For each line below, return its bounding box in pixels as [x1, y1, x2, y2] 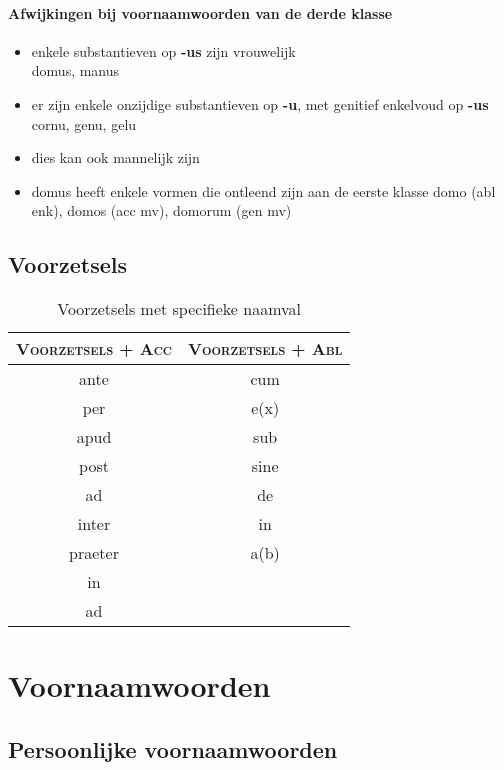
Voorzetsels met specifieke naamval [57, 297, 302, 321]
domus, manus [31, 60, 120, 81]
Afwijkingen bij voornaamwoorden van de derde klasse [8, 2, 393, 23]
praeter [69, 541, 119, 565]
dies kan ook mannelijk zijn [31, 147, 200, 168]
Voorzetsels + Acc [16, 337, 172, 361]
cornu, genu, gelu [31, 113, 137, 134]
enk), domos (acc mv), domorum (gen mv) [31, 200, 292, 221]
